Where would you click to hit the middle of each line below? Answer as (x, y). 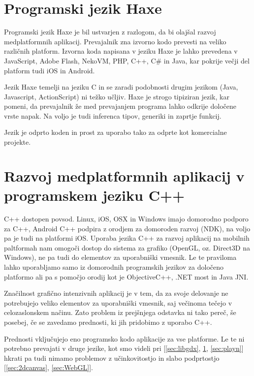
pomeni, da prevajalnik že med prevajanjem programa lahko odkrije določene (120, 106)
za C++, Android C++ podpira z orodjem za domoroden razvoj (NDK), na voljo (127, 228)
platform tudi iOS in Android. (49, 70)
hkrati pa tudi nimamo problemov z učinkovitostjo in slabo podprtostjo (112, 358)
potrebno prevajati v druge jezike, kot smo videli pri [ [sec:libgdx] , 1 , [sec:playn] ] (124, 348)
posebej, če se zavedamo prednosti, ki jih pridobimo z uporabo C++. (108, 322)
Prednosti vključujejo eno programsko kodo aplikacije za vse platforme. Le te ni (124, 338)
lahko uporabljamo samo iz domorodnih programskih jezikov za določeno (114, 266)
